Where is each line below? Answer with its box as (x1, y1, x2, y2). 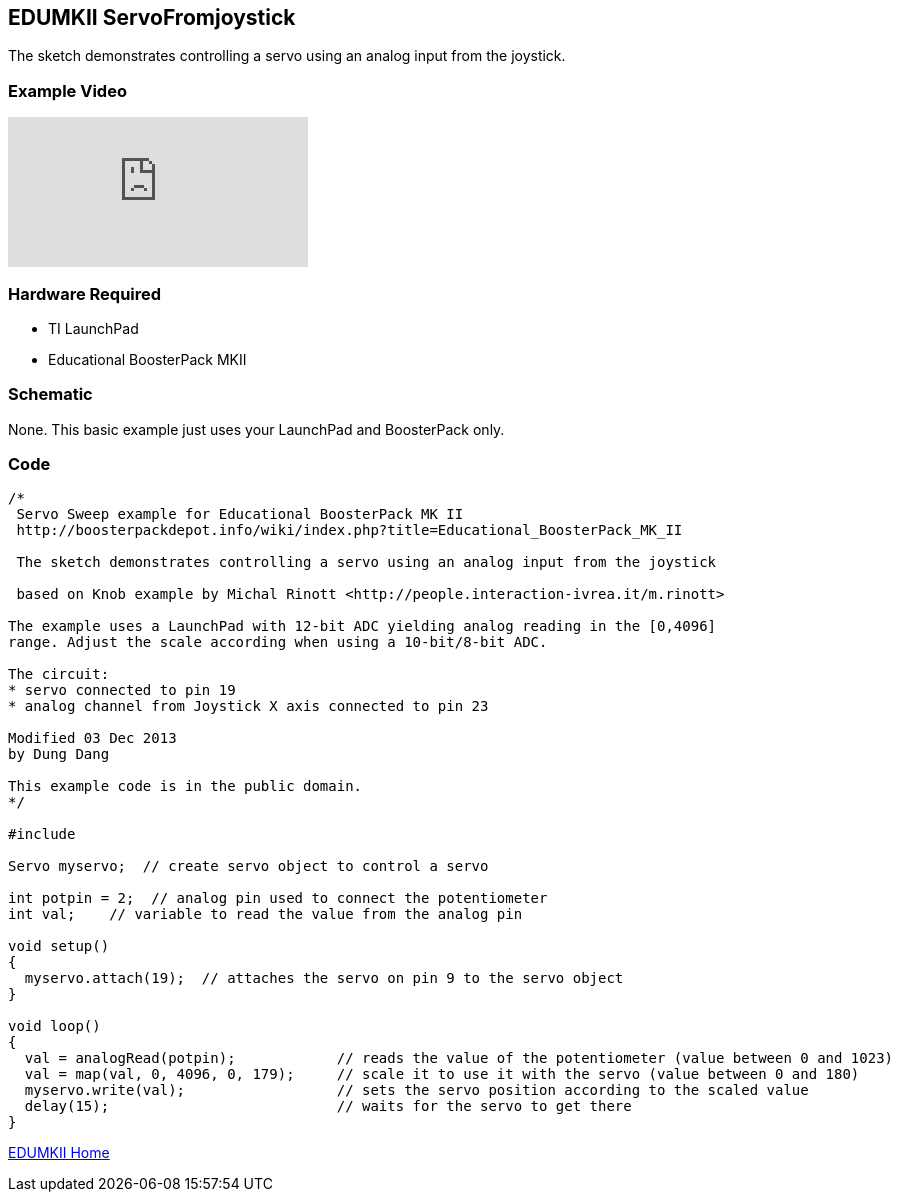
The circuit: (8, 666, 110, 683)
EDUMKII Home (8, 1144, 110, 1162)
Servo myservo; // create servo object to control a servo (8, 858, 489, 875)
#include (8, 826, 76, 843)
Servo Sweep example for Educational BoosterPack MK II (16, 506, 464, 523)
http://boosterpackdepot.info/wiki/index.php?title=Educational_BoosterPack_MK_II (16, 522, 683, 539)
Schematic (8, 384, 93, 405)
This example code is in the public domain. (8, 778, 363, 795)
